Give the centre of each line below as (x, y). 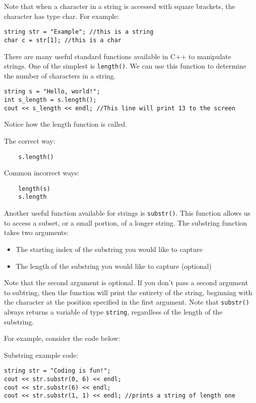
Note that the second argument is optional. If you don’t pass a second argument (126, 282)
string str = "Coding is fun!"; (57, 371)
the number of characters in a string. (60, 75)
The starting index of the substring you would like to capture (109, 249)
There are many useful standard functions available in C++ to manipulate (118, 56)
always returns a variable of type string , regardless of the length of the (113, 311)
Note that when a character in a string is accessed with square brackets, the (120, 6)
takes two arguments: (36, 232)
